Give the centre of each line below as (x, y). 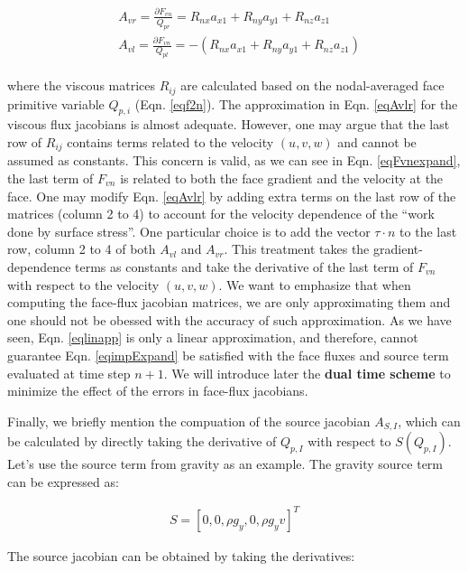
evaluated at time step (69, 373)
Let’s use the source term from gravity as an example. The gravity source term (225, 464)
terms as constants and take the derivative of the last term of (244, 266)
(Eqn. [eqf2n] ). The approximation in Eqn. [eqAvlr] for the (296, 103)
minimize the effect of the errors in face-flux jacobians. (158, 391)
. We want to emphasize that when (315, 284)
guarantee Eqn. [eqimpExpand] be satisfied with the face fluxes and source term (228, 355)
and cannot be (377, 141)
